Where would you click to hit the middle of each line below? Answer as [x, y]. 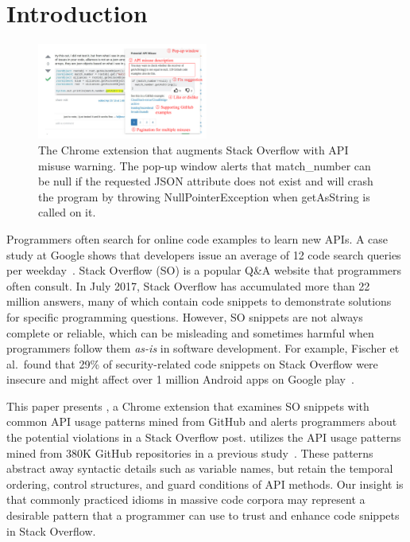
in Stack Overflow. [51, 530]
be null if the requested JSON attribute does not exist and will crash [206, 181]
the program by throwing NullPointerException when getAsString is [204, 196]
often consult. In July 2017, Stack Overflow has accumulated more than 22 [188, 285]
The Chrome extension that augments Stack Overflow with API [193, 149]
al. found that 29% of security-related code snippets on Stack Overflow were [192, 363]
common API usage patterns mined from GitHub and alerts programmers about [202, 421]
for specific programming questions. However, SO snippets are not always [185, 316]
